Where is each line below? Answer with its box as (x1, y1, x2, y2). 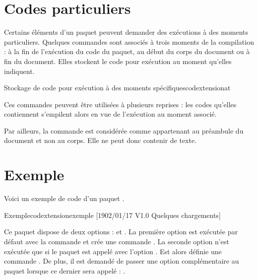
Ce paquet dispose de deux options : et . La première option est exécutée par (4, 226, 238, 237)
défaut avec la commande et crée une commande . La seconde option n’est (4, 236, 229, 246)
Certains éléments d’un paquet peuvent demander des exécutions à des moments (4, 27, 249, 37)
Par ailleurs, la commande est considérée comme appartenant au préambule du (4, 125, 244, 136)
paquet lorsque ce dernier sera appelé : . (4, 265, 126, 276)
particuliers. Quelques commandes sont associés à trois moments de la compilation (4, 36, 254, 47)
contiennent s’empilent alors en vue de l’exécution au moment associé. (4, 109, 217, 119)
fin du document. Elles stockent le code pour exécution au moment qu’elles (4, 56, 232, 66)
